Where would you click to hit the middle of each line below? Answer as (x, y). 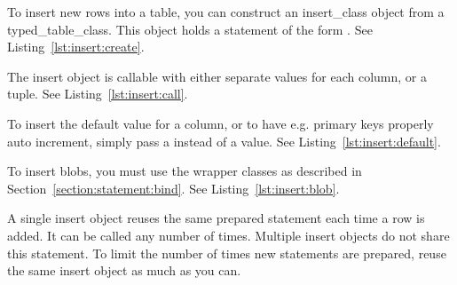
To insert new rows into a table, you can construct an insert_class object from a (226, 12)
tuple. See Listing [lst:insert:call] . (98, 94)
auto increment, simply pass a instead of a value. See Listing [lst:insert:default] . (224, 141)
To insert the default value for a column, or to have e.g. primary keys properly (221, 123)
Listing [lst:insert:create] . (76, 47)
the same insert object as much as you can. (124, 270)
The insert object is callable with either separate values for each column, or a (217, 76)
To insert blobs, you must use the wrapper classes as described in (185, 171)
